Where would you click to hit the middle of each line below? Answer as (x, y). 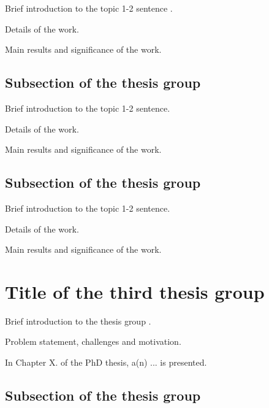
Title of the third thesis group (135, 291)
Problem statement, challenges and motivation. (93, 341)
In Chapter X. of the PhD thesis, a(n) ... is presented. (106, 362)
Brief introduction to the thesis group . (78, 321)
